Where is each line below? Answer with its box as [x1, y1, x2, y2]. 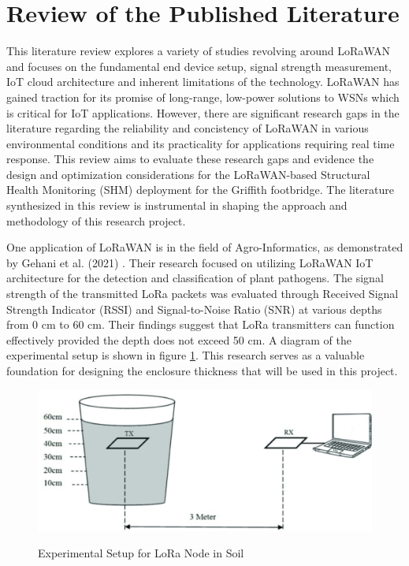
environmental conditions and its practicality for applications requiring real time [6, 135, 395, 151]
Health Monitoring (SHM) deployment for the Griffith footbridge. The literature [6, 181, 394, 198]
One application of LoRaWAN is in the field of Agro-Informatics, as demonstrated [6, 239, 403, 255]
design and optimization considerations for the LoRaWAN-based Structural [6, 166, 370, 182]
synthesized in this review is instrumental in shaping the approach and [6, 197, 348, 214]
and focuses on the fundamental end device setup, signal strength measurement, [6, 58, 392, 74]
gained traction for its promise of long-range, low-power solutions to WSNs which [6, 88, 400, 105]
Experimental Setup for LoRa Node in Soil [38, 545, 244, 561]
